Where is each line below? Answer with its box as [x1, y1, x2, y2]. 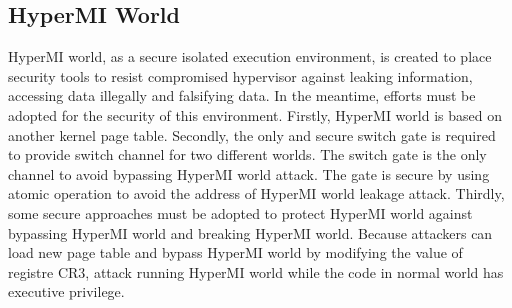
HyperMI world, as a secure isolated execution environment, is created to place [8, 46, 492, 67]
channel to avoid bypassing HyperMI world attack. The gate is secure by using [8, 163, 490, 184]
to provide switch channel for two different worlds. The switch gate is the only [8, 144, 487, 165]
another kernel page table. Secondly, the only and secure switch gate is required [8, 124, 496, 145]
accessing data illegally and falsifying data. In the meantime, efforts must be [8, 85, 476, 106]
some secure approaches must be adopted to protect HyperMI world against [8, 202, 473, 223]
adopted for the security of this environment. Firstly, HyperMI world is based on [8, 104, 502, 125]
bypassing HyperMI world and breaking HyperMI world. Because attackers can [8, 222, 493, 243]
